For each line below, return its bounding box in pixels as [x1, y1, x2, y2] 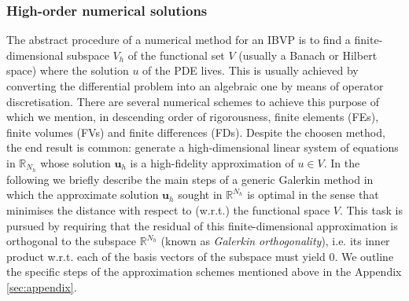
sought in [178, 186, 223, 203]
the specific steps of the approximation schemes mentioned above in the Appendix [6, 263, 402, 280]
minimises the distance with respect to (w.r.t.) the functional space [6, 202, 330, 218]
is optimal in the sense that [247, 186, 379, 203]
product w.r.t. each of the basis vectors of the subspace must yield [6, 248, 326, 264]
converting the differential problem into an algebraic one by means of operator [6, 78, 384, 94]
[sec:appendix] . [6, 278, 77, 295]
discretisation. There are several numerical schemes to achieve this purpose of [6, 93, 379, 109]
